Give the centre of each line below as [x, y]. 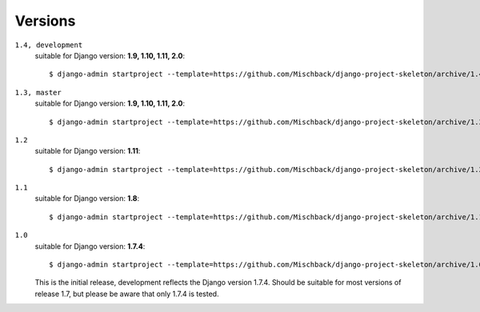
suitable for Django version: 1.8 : [87, 198]
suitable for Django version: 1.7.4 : [90, 246]
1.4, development [49, 45]
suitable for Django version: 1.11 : [88, 151]
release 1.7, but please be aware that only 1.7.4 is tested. [127, 294]
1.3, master [38, 92]
